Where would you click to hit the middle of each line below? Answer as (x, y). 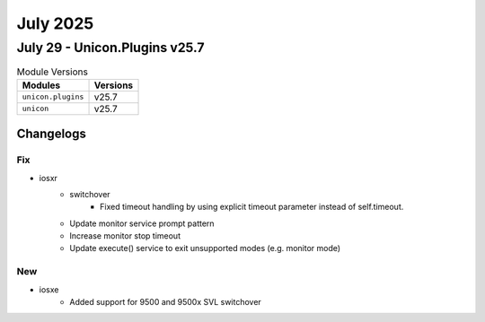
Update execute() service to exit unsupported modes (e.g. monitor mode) (205, 248)
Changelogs (52, 134)
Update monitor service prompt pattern (142, 223)
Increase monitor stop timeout (125, 236)
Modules (41, 85)
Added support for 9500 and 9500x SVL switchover (166, 302)
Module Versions (53, 72)
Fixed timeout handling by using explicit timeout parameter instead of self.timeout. (252, 207)
